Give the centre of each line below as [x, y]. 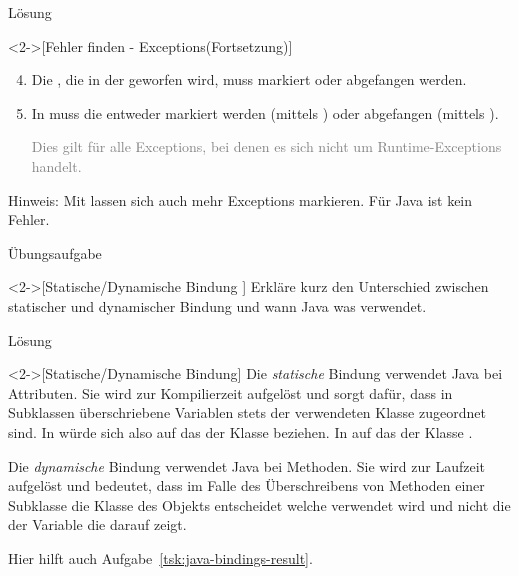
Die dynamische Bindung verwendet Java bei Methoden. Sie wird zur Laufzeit [247, 465]
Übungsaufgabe [55, 252]
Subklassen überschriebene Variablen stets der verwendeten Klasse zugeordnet [247, 412]
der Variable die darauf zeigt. [97, 524]
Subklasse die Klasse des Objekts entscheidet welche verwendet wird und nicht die [259, 504]
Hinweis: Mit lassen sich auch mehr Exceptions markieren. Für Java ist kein [240, 199]
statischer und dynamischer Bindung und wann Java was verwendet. [217, 305]
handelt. [56, 165]
